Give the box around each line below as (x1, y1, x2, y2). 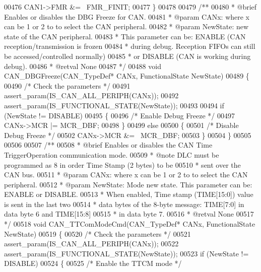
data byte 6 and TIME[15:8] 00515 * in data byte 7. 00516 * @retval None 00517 (4, 209, 254, 219)
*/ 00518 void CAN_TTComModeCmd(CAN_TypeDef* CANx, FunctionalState (4, 219, 255, 229)
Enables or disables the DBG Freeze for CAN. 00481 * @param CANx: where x (4, 11, 250, 22)
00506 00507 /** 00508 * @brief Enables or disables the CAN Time (4, 140, 213, 150)
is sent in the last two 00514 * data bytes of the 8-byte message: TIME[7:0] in (4, 198, 244, 209)
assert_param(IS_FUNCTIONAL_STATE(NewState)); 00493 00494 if (4, 100, 224, 110)
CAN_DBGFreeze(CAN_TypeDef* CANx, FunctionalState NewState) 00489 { (4, 71, 249, 81)
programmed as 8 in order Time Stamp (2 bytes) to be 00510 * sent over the (4, 159, 241, 170)
